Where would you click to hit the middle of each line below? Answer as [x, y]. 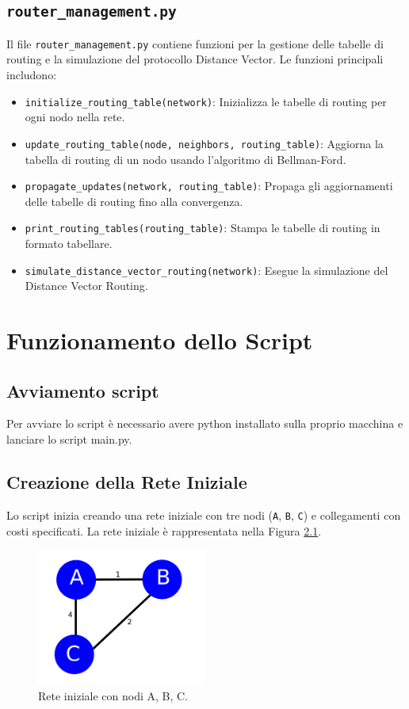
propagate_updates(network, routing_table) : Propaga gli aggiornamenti [209, 186]
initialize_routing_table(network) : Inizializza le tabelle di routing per [206, 101]
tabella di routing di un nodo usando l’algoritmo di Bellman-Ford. [185, 159]
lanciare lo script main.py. [69, 439]
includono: [32, 75]
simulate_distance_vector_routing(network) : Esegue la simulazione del [206, 270]
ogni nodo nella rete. [75, 117]
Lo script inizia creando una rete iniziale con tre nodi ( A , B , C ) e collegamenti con [204, 515]
